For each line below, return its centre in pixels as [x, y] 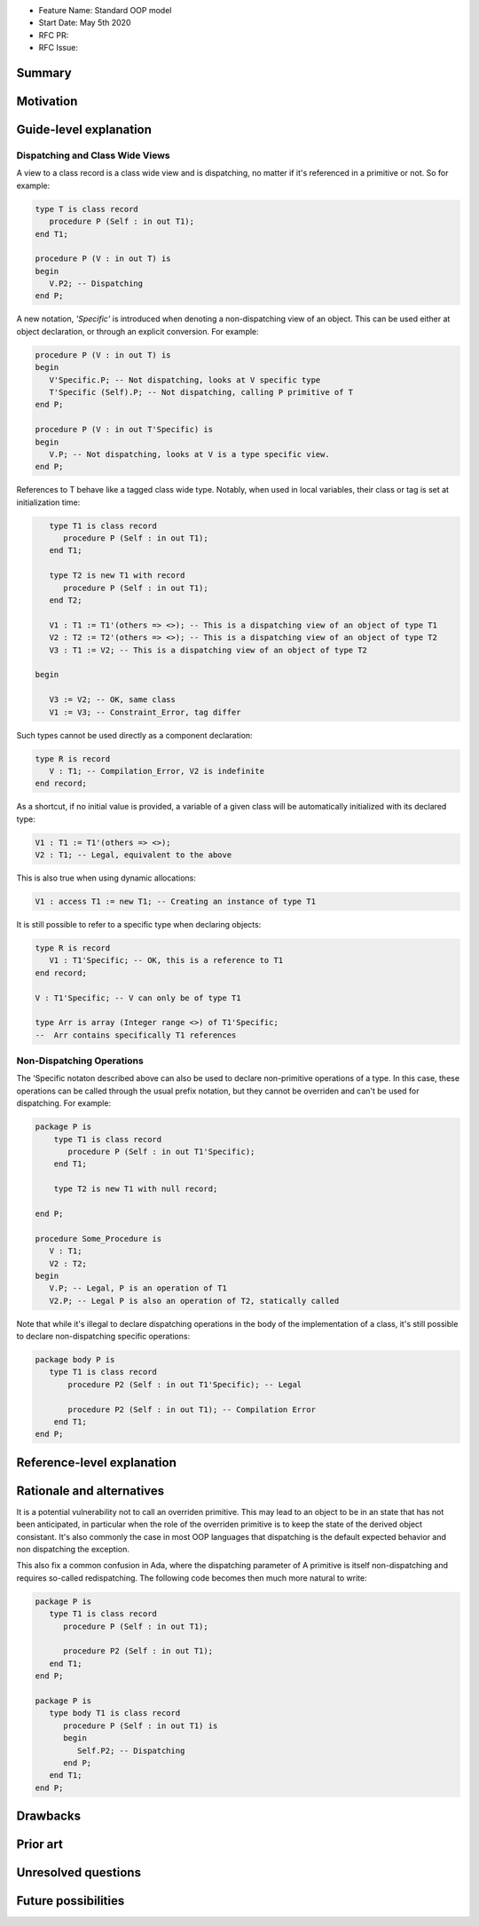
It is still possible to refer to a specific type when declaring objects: [139, 925]
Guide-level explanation [84, 130]
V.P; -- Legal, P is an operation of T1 [138, 1288]
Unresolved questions [79, 1873]
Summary [44, 72]
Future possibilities [71, 1901]
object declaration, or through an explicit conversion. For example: [137, 331]
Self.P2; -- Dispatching [131, 1750]
